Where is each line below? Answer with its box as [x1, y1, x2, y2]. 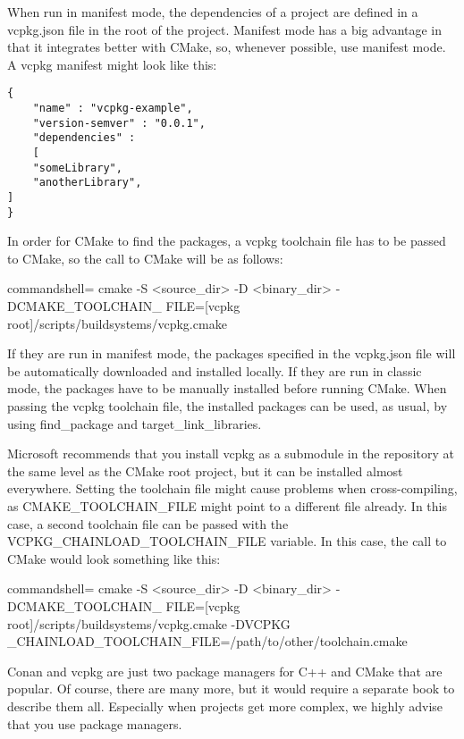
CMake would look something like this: [7, 549, 221, 567]
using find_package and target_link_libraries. [7, 414, 262, 432]
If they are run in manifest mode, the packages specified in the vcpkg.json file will [7, 344, 456, 363]
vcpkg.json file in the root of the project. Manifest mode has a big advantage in [7, 20, 443, 38]
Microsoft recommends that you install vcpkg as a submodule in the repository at [7, 444, 454, 463]
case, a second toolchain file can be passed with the [7, 514, 289, 533]
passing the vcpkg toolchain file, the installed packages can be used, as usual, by [7, 397, 448, 416]
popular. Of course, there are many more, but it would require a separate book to [7, 679, 455, 698]
